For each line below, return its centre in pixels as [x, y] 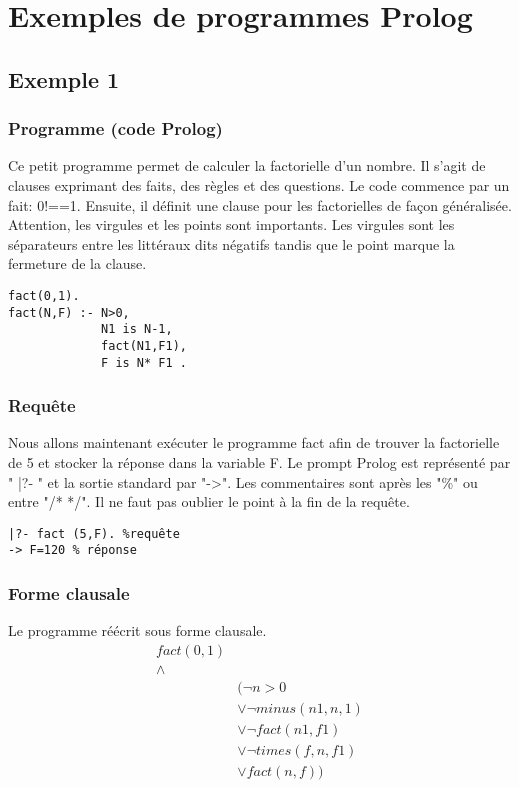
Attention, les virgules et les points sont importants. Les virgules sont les [231, 224]
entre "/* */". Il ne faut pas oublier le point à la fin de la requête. [209, 501]
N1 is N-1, [137, 329]
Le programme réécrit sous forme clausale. [137, 630]
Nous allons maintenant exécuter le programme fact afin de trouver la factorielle [254, 442]
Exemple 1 [64, 78]
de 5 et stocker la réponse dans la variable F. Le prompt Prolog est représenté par [259, 462]
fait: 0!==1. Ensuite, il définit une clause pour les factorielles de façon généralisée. [260, 204]
